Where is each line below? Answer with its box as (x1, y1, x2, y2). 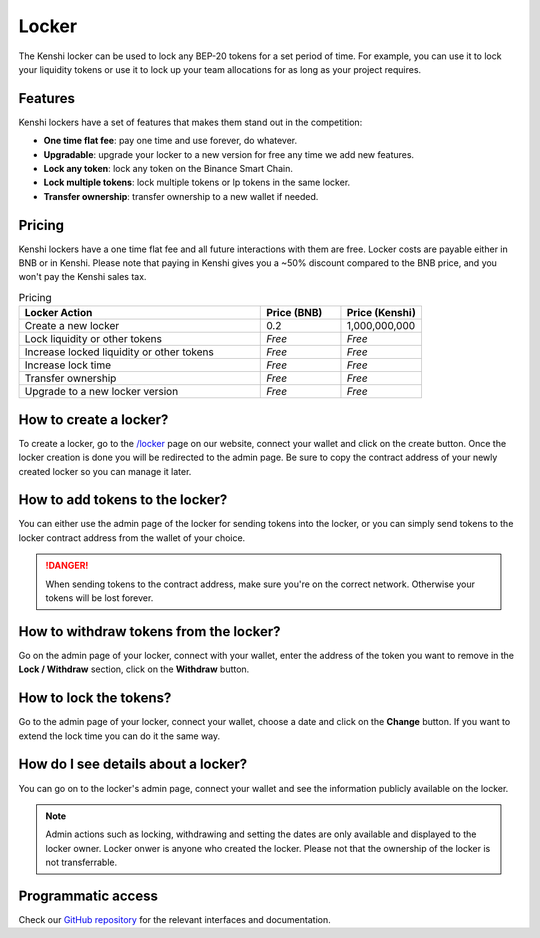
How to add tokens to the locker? (18, 491, 228, 509)
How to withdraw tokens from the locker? (18, 623, 281, 640)
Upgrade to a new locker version (24, 385, 179, 399)
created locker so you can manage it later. (18, 465, 192, 477)
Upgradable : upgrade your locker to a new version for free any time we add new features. (43, 148, 415, 160)
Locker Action (24, 306, 93, 320)
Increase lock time (24, 358, 112, 372)
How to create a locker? (18, 411, 169, 428)
